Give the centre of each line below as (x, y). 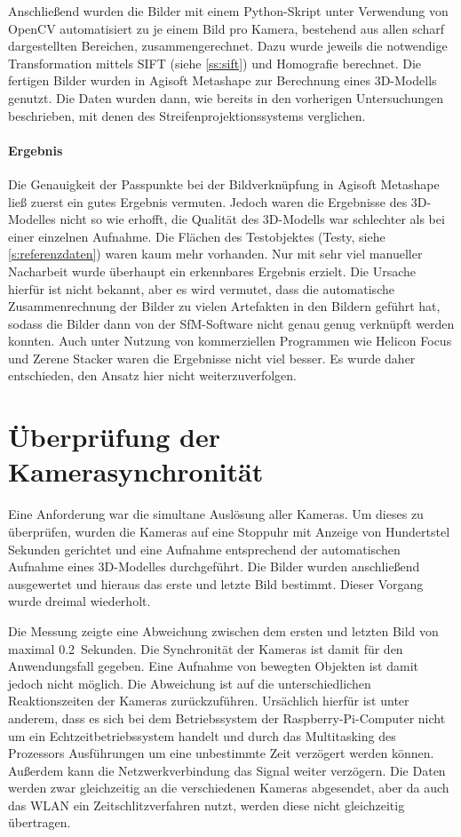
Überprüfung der (115, 437)
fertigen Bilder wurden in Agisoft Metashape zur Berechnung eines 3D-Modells (223, 80)
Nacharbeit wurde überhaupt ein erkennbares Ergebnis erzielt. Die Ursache (212, 271)
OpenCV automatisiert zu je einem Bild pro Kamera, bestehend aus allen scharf (227, 28)
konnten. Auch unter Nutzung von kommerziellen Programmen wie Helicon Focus (230, 341)
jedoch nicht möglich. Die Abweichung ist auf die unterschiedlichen (190, 683)
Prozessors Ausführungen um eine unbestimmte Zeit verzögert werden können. (221, 753)
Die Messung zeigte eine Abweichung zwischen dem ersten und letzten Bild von (223, 630)
